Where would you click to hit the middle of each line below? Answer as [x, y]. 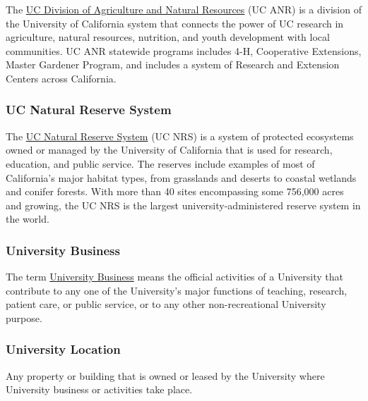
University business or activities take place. [99, 389]
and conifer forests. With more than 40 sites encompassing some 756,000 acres [175, 191]
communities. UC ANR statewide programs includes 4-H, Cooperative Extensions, [184, 50]
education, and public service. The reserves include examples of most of [160, 163]
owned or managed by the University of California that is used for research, [169, 150]
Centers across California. [61, 78]
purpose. [24, 317]
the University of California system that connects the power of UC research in [175, 23]
